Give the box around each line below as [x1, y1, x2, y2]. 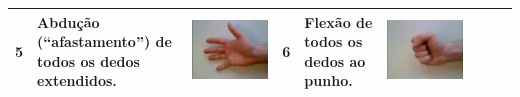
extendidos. [37, 70, 117, 91]
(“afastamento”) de [37, 31, 172, 52]
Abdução [37, 11, 100, 32]
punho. [304, 70, 353, 91]
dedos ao [304, 50, 366, 71]
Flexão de [304, 11, 373, 32]
